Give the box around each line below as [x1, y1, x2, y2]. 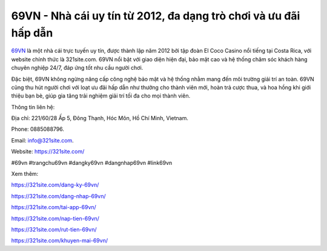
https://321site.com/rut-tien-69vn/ [11, 226, 97, 233]
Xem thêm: [11, 170, 39, 178]
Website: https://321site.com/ [11, 148, 85, 155]
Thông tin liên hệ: [11, 103, 55, 110]
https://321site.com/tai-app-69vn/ [11, 204, 96, 211]
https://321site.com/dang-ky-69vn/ [11, 181, 99, 189]
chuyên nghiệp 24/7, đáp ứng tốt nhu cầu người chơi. [11, 64, 144, 72]
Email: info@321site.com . [11, 136, 74, 144]
